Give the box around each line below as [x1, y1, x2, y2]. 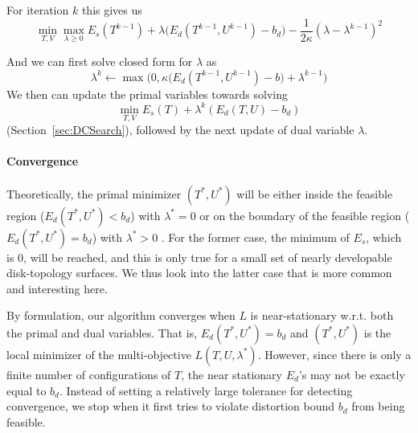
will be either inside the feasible [236, 185, 393, 202]
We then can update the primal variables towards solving [6, 85, 288, 102]
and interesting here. [6, 280, 108, 296]
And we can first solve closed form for [6, 53, 193, 70]
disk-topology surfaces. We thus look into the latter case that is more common [6, 264, 392, 281]
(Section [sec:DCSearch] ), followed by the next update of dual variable [6, 121, 354, 138]
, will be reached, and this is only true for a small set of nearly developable [23, 248, 392, 265]
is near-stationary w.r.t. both [250, 307, 394, 324]
